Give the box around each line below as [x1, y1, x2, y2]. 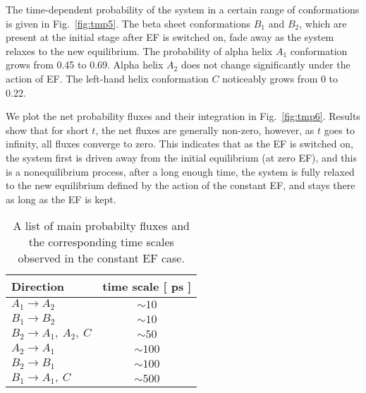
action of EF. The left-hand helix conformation [6, 71, 209, 85]
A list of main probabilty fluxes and [13, 217, 190, 234]
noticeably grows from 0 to [222, 71, 338, 85]
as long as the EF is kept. [6, 191, 116, 206]
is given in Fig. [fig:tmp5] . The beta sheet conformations [6, 16, 250, 30]
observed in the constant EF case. [18, 250, 185, 267]
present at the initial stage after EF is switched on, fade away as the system [6, 30, 334, 44]
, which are [299, 16, 347, 30]
